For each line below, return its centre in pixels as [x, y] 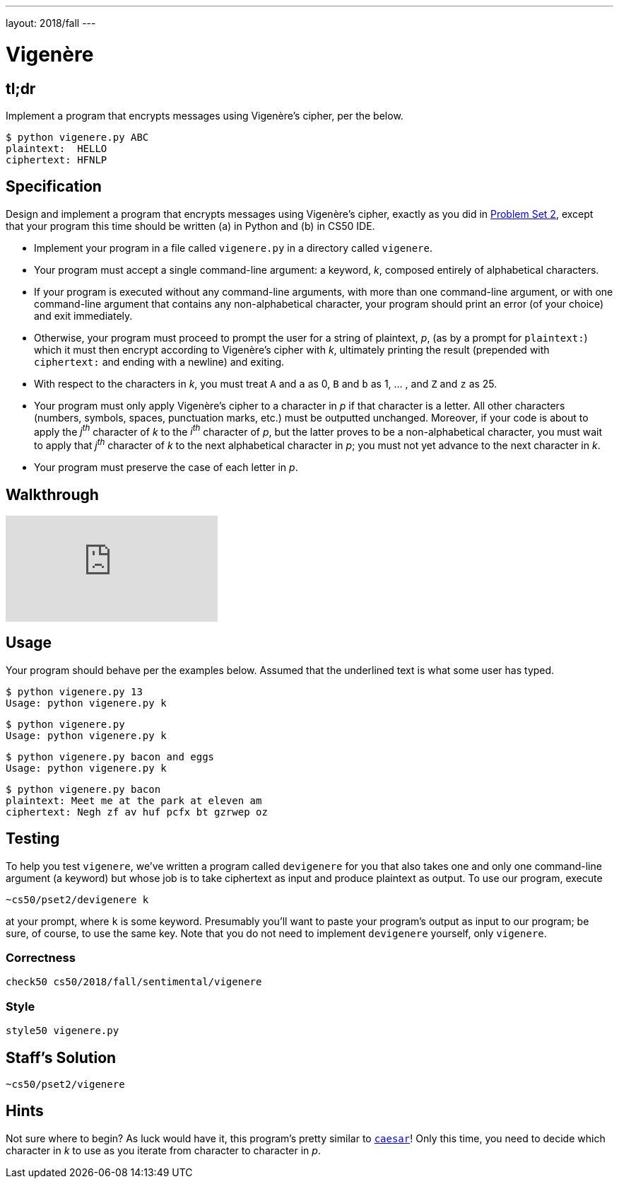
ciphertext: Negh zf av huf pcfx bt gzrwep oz [137, 812]
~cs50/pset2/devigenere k [77, 899]
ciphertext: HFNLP [57, 159]
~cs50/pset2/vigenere [65, 1084]
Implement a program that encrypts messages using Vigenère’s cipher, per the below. [205, 115]
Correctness [41, 957]
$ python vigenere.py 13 [74, 691]
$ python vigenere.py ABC [77, 137]
